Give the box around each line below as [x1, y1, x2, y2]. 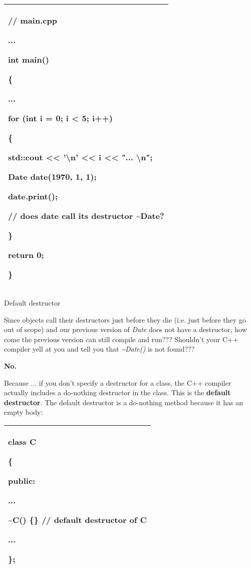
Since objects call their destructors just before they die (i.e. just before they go [4, 314, 246, 325]
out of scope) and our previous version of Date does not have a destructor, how [4, 324, 247, 335]
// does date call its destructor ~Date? [8, 210, 164, 221]
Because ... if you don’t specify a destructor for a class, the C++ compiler [4, 377, 231, 388]
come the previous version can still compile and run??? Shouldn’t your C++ [4, 334, 238, 344]
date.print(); [8, 190, 58, 202]
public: [8, 474, 36, 486]
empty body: [4, 407, 43, 417]
